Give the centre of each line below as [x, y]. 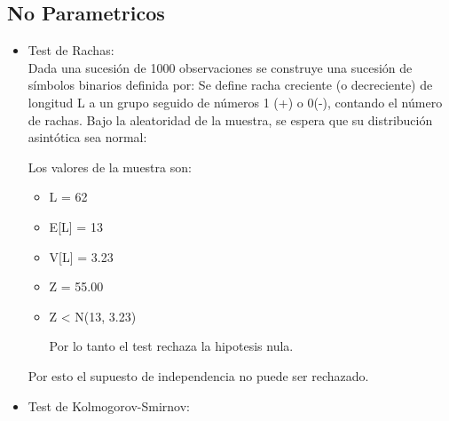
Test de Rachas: [71, 50]
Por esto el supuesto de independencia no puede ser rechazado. [198, 375]
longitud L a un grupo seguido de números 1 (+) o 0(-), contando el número [235, 102]
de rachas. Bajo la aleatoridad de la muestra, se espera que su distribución [230, 119]
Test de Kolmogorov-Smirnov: [109, 405]
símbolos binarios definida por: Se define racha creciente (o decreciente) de [230, 85]
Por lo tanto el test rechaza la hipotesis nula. [171, 346]
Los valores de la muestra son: [110, 167]
